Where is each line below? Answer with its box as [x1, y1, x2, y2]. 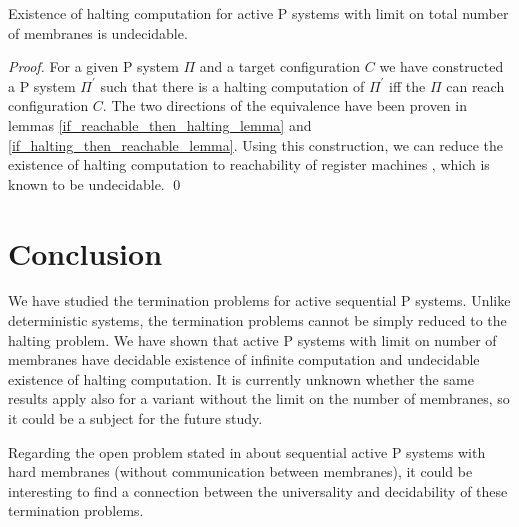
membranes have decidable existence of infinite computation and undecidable [8, 349, 480, 370]
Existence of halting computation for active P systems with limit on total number [8, 3, 509, 23]
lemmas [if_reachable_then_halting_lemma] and [8, 114, 312, 135]
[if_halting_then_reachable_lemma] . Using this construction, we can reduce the [8, 134, 504, 155]
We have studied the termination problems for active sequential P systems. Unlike [8, 290, 511, 311]
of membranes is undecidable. [8, 22, 188, 43]
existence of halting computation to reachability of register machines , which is [8, 154, 490, 175]
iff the [389, 75, 426, 96]
